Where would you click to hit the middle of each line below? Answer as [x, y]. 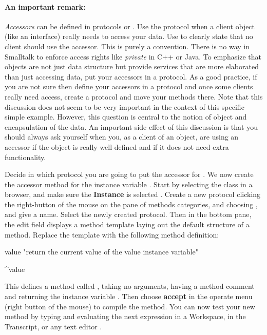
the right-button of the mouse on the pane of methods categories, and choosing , [131, 204]
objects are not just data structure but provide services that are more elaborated [132, 66]
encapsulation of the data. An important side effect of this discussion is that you [131, 126]
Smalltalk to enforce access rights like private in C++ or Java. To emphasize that [133, 56]
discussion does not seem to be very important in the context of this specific [125, 106]
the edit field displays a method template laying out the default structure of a [127, 224]
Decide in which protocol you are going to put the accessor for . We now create [129, 174]
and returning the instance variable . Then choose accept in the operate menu [129, 296]
